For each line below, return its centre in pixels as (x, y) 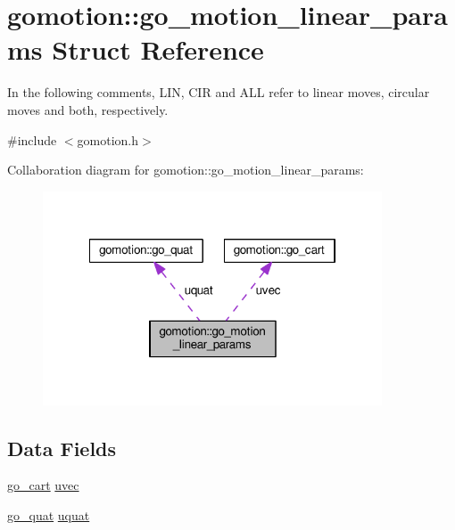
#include (32, 139)
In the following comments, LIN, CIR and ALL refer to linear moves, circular (219, 92)
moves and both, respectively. (88, 109)
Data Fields (62, 448)
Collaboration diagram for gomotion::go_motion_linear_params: (186, 170)
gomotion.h (108, 139)
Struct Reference (158, 49)
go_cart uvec (43, 485)
